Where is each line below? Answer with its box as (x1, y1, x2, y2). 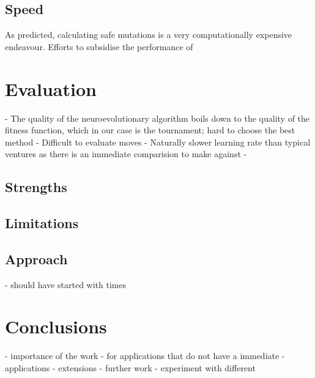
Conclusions (5, 314, 107, 339)
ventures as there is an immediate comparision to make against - (5, 147, 247, 160)
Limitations (5, 213, 79, 232)
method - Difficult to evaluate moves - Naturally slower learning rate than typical (5, 135, 311, 148)
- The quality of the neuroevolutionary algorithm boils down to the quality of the (5, 111, 310, 124)
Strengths (5, 177, 67, 196)
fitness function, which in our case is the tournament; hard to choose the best (5, 124, 295, 136)
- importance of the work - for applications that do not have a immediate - (5, 349, 285, 362)
